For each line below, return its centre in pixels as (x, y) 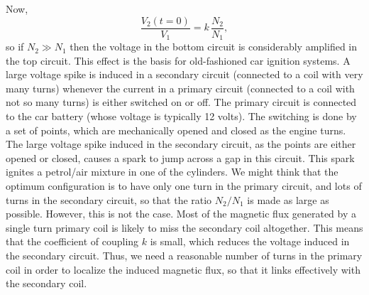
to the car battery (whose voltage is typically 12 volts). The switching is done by (181, 116)
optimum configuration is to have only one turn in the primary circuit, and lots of (184, 186)
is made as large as (288, 199)
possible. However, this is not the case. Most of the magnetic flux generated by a (181, 214)
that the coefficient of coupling (72, 241)
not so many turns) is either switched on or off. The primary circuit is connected (181, 102)
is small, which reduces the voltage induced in (250, 241)
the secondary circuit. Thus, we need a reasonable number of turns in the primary (184, 256)
